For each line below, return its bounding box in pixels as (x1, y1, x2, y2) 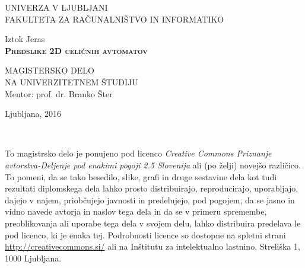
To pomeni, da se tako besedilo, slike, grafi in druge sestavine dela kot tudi (5, 170, 277, 183)
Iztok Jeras (5, 33, 45, 45)
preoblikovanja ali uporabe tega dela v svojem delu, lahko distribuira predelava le (5, 216, 301, 229)
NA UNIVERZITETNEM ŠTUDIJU (5, 75, 138, 88)
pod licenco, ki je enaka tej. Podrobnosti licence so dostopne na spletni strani (5, 228, 286, 241)
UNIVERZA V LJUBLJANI (5, 1, 108, 13)
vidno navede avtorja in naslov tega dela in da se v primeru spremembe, (5, 205, 267, 218)
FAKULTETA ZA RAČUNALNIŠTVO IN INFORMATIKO (5, 12, 224, 25)
